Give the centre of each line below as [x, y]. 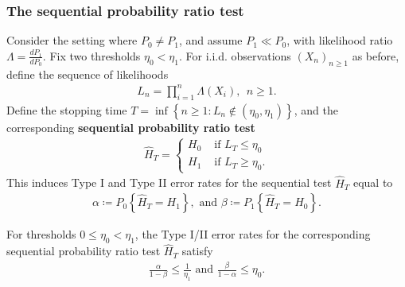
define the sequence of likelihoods [88, 74]
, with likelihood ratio [340, 40]
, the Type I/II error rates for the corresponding [253, 234]
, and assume [211, 40]
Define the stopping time [67, 109]
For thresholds [41, 234]
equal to [373, 182]
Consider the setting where [72, 40]
